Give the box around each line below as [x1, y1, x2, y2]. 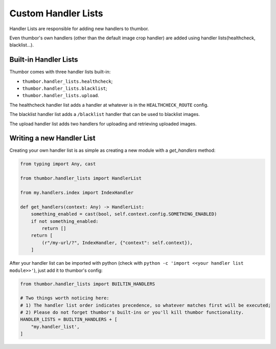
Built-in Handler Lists [9, 55, 79, 64]
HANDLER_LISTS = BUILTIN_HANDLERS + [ [20, 317, 118, 322]
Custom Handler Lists [9, 8, 103, 19]
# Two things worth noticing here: [20, 295, 109, 301]
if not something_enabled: [31, 218, 99, 224]
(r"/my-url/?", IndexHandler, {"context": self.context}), [41, 240, 193, 245]
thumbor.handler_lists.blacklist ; [22, 85, 107, 91]
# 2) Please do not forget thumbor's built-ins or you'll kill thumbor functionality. [20, 310, 244, 315]
